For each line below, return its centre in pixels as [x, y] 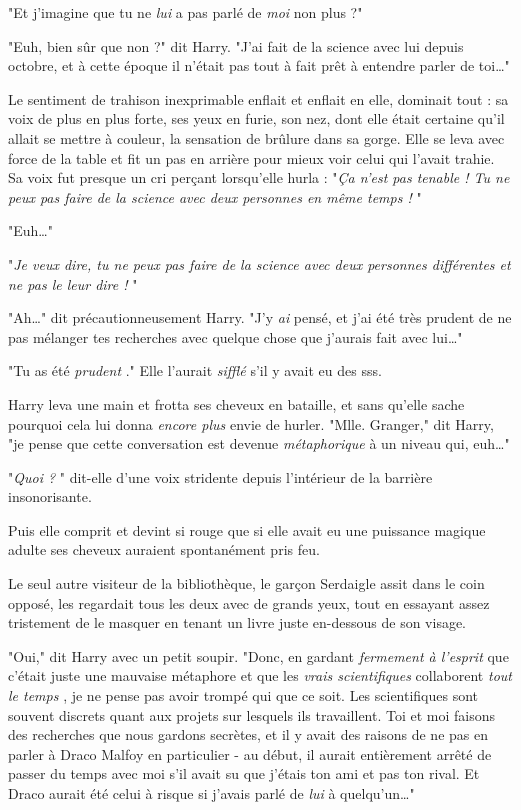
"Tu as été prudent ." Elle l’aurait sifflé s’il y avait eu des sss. [195, 370]
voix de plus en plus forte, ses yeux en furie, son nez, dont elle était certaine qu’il [256, 118]
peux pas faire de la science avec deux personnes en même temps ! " [215, 196]
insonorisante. [50, 496]
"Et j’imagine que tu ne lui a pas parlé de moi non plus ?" [185, 12]
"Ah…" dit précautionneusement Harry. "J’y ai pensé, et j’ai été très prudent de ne [260, 317]
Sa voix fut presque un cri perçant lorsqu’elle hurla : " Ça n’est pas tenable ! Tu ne [259, 177]
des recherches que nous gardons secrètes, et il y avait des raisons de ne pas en [248, 734]
